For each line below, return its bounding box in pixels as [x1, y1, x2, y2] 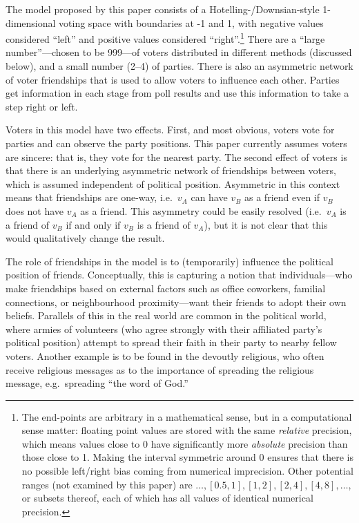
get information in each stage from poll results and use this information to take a [6, 86, 349, 100]
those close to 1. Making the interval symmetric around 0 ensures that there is [21, 450, 353, 464]
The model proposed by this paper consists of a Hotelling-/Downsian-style [6, 2, 320, 16]
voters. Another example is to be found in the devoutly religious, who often [6, 348, 324, 363]
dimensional [6, 15, 56, 30]
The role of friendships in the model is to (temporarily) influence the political [6, 254, 333, 268]
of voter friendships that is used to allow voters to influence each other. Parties [6, 72, 340, 86]
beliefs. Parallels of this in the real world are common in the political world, [6, 308, 327, 323]
